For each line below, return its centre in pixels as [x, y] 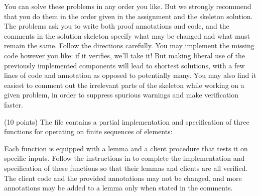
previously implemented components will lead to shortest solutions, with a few [124, 65]
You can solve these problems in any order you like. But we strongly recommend [128, 6]
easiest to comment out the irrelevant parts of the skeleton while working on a [124, 85]
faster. [14, 104]
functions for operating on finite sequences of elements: [88, 131]
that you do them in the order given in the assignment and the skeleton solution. [128, 16]
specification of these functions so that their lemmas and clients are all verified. [126, 168]
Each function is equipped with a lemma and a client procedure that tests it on [126, 148]
